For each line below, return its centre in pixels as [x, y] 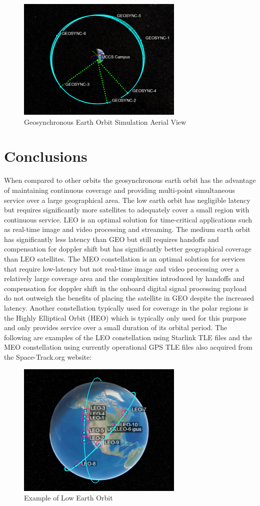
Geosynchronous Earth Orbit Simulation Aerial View [105, 121]
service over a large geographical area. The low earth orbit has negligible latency [127, 200]
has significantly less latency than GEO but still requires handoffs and [111, 239]
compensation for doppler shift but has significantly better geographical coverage [128, 249]
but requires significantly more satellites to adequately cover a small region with [127, 210]
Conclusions [46, 156]
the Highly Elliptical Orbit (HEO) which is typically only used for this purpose [125, 317]
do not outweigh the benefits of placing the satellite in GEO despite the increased [129, 298]
